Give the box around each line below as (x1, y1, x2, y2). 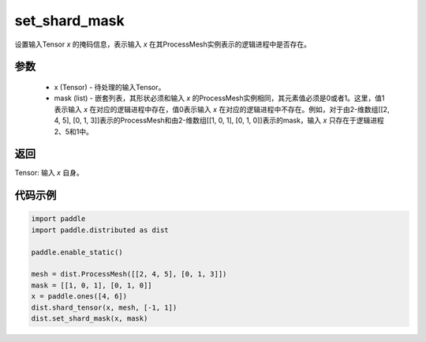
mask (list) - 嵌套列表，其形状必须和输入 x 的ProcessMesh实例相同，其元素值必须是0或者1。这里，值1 (54, 93, 385, 103)
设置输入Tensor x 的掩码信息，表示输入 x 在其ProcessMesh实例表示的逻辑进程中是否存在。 (14, 39, 312, 49)
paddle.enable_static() (31, 247, 124, 257)
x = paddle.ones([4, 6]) (31, 292, 128, 301)
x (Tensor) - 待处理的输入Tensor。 (54, 82, 166, 92)
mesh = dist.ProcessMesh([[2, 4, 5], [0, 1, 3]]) (31, 269, 227, 279)
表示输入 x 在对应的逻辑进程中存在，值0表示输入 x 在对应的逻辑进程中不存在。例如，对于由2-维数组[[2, (54, 104, 390, 114)
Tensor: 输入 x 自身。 (14, 168, 84, 178)
